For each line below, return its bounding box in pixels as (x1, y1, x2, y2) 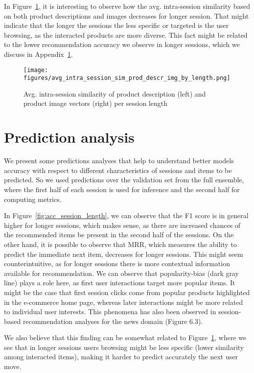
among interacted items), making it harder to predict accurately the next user (4, 351, 238, 362)
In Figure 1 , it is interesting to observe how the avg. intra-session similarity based (4, 1, 251, 11)
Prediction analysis (4, 127, 135, 147)
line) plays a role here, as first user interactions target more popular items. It (4, 277, 235, 288)
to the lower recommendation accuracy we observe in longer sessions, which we (4, 39, 240, 50)
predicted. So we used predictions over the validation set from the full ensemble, (4, 174, 244, 185)
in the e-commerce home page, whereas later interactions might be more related (4, 297, 243, 307)
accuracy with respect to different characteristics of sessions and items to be (4, 165, 232, 175)
